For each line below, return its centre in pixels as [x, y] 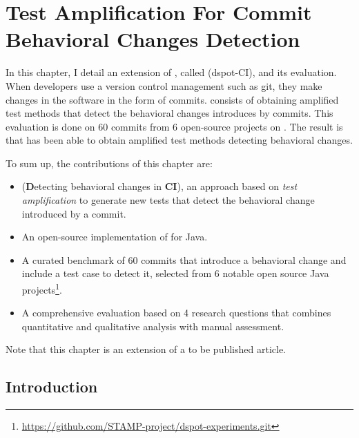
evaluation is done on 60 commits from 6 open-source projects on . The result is [174, 126]
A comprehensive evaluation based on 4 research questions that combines [176, 313]
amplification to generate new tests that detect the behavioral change [168, 200]
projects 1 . [42, 288]
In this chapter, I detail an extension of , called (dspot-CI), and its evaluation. [171, 72]
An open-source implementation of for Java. [115, 237]
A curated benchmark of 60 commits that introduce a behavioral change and [184, 259]
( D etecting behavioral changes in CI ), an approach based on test [159, 186]
